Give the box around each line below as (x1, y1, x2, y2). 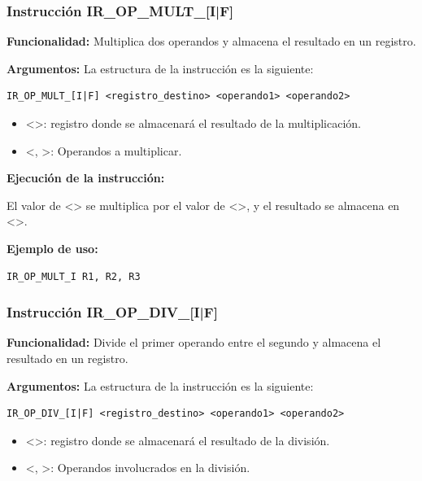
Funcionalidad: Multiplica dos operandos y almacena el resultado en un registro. (7, 33, 416, 50)
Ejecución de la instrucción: (7, 169, 165, 186)
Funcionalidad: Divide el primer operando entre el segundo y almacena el (7, 334, 381, 351)
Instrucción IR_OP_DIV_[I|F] (7, 302, 218, 322)
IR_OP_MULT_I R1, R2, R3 (7, 270, 141, 282)
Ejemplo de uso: (7, 239, 98, 256)
